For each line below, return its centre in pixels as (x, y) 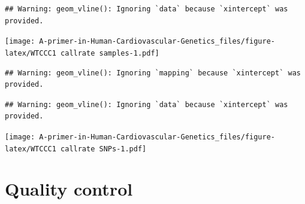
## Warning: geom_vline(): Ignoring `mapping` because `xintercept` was (153, 73)
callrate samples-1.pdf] (110, 53)
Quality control (69, 189)
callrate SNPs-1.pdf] (104, 149)
